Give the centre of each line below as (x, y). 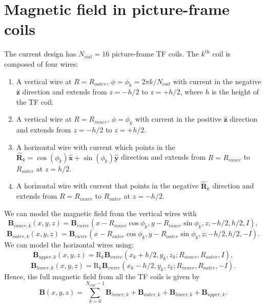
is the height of (236, 92)
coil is (221, 54)
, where (191, 92)
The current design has (40, 54)
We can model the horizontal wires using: (69, 245)
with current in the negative (217, 81)
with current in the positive (178, 119)
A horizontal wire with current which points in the (96, 147)
